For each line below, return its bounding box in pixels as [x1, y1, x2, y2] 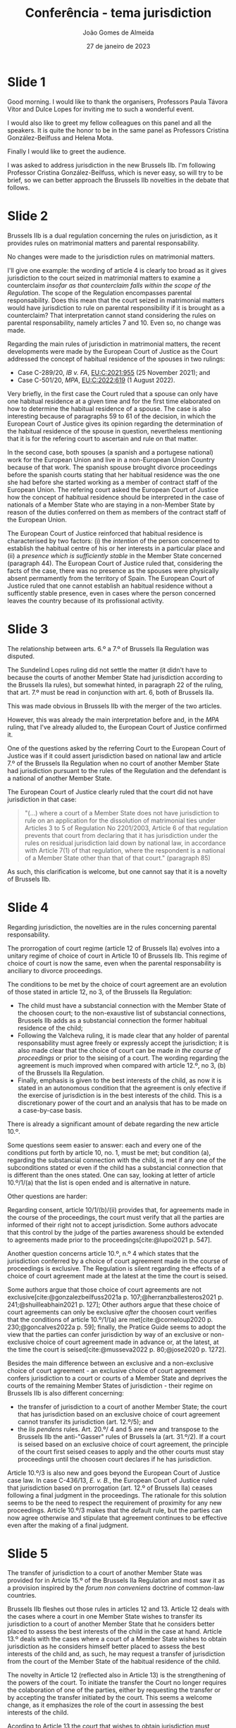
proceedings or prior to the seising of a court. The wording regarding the [17, 1054, 229, 1062]
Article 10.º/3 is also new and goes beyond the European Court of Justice [7, 1468, 221, 1477]
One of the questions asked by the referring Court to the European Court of [7, 743, 226, 752]
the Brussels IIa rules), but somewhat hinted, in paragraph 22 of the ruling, [7, 680, 223, 689]
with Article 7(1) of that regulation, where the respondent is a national [24, 846, 225, 854]
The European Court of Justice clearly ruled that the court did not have [7, 787, 213, 796]
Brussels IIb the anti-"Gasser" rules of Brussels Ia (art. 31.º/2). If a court [17, 1432, 226, 1440]
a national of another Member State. [7, 774, 113, 782]
